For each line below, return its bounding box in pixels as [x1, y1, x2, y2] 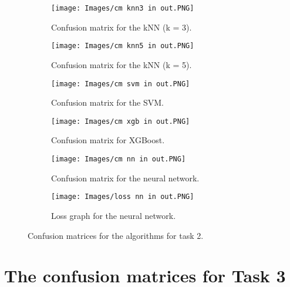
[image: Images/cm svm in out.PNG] [51, 79, 190, 88]
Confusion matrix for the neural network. [51, 171, 200, 184]
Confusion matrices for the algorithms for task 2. [28, 229, 204, 241]
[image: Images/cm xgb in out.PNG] [51, 117, 190, 126]
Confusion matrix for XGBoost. [51, 134, 165, 146]
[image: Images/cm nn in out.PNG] [51, 155, 186, 163]
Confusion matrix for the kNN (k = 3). [51, 21, 192, 33]
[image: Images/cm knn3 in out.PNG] [51, 4, 194, 12]
